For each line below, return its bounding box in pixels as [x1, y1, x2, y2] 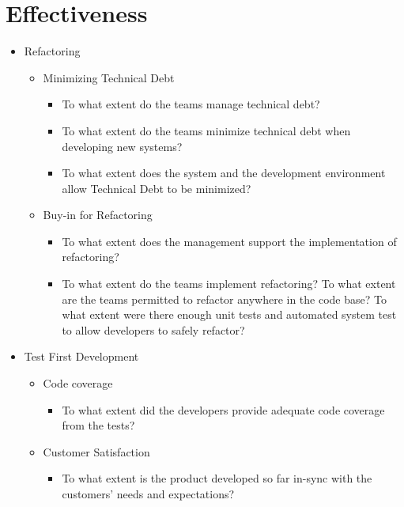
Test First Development [24, 348, 139, 365]
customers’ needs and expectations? [62, 486, 235, 501]
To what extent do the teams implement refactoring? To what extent [62, 275, 396, 292]
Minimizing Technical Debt [43, 69, 175, 85]
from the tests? [62, 417, 135, 433]
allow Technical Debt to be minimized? [62, 180, 251, 196]
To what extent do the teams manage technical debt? [62, 96, 320, 112]
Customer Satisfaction [43, 443, 150, 460]
